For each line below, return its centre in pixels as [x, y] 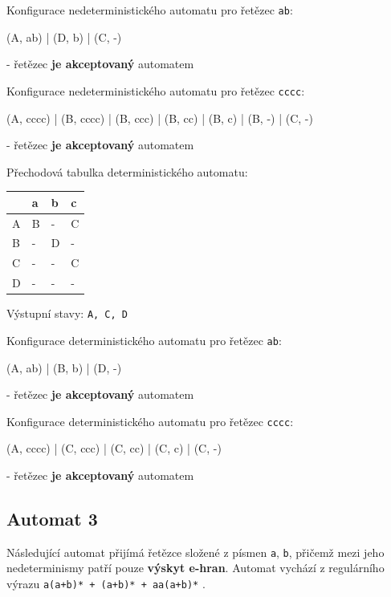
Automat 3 [52, 518]
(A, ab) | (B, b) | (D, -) [64, 367]
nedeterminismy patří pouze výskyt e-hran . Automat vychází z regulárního [195, 568]
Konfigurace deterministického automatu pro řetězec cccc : [150, 421]
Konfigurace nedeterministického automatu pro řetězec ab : [150, 10]
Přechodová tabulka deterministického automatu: [127, 171]
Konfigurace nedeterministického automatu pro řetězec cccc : [156, 90]
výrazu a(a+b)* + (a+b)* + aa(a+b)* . [106, 584]
